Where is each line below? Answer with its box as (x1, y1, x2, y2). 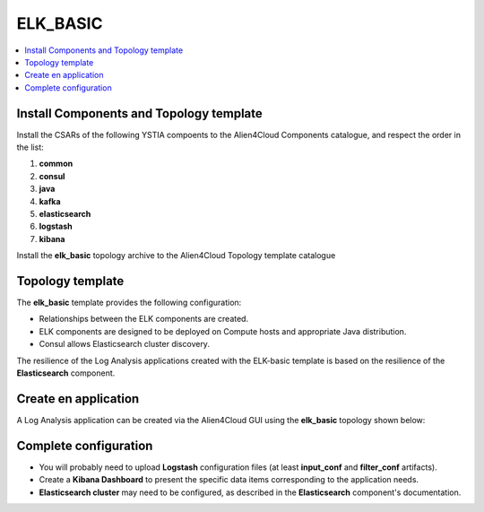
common (39, 158, 73, 169)
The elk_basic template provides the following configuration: (16, 297, 242, 308)
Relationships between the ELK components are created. (39, 314, 249, 325)
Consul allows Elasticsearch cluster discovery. (39, 339, 211, 350)
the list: (16, 142, 44, 152)
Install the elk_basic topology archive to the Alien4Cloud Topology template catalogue (16, 250, 336, 261)
